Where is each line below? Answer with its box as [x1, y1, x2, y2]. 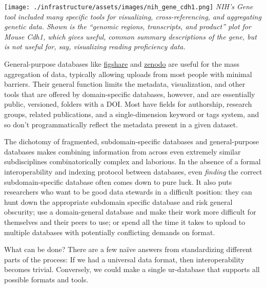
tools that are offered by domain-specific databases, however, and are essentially [4, 88, 255, 99]
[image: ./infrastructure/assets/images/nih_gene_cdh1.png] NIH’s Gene [4, 1, 253, 11]
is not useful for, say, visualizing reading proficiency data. [4, 41, 186, 52]
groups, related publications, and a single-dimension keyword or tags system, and [4, 109, 259, 119]
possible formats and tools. [4, 274, 89, 284]
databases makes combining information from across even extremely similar [4, 146, 241, 157]
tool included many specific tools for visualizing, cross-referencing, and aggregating [4, 11, 261, 22]
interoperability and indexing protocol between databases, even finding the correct [4, 166, 262, 177]
